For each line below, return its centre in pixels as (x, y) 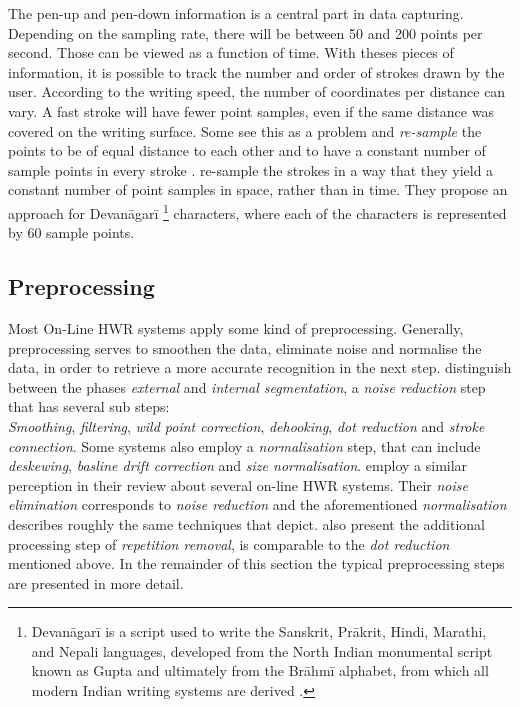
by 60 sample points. (71, 232)
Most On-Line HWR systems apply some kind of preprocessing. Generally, (236, 327)
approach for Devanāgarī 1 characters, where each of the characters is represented (257, 211)
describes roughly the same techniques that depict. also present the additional (246, 523)
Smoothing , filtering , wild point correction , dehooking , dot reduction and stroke (246, 425)
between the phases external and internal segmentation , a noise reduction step (247, 386)
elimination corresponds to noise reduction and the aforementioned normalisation (257, 504)
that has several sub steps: (89, 406)
